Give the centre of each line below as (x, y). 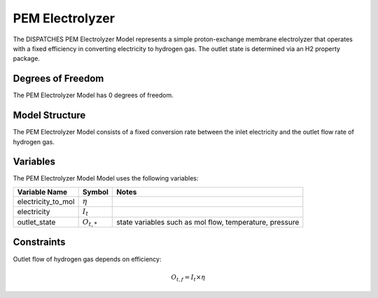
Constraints (39, 242)
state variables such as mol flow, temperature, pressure (208, 222)
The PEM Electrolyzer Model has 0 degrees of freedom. (93, 95)
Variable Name (42, 192)
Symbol (95, 192)
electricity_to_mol (46, 201)
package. (26, 59)
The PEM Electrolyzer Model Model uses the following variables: (106, 178)
